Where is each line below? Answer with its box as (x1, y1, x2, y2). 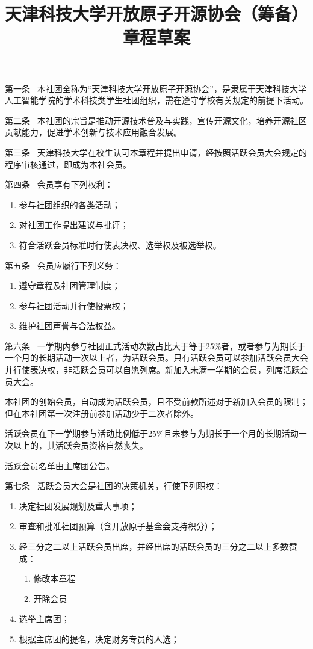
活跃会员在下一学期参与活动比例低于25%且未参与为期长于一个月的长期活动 (5, 427, 299, 440)
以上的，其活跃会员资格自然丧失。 (13, 439, 148, 452)
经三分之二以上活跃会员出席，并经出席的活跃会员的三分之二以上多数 (19, 540, 289, 552)
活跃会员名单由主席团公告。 (5, 459, 114, 472)
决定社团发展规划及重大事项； (19, 499, 137, 512)
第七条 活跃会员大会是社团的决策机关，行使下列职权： (5, 479, 223, 492)
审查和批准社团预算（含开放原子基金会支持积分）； (19, 520, 217, 532)
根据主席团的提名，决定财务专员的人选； (19, 632, 179, 645)
